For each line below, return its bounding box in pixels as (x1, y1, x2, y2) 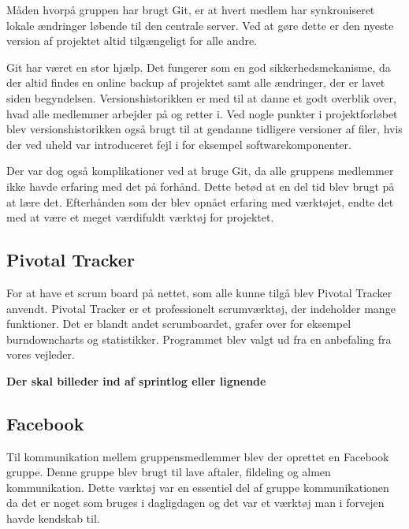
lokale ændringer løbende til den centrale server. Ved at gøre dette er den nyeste (6, 17, 394, 33)
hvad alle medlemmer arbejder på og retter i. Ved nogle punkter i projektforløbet (6, 105, 398, 121)
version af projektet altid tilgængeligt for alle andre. (6, 32, 257, 49)
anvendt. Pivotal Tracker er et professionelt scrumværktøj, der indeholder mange (6, 300, 396, 316)
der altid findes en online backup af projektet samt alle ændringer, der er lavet (6, 74, 385, 91)
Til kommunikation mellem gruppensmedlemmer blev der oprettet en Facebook (6, 448, 389, 464)
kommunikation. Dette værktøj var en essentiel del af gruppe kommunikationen (6, 479, 389, 495)
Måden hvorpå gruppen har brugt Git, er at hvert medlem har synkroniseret (6, 2, 375, 17)
